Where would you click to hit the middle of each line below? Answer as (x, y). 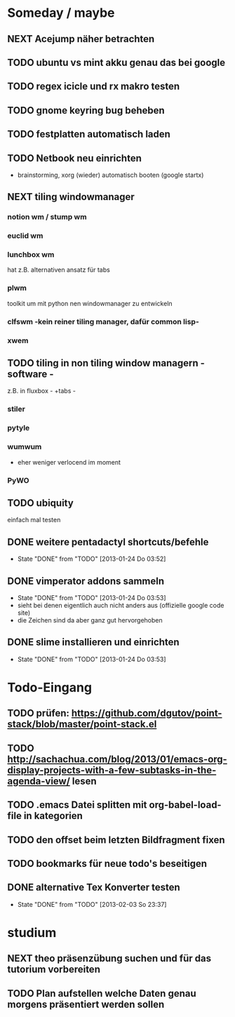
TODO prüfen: (39, 713)
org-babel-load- (186, 805)
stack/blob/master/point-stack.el (82, 724)
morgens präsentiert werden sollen (86, 1004)
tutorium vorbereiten (54, 970)
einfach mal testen (34, 520)
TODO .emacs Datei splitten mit (77, 805)
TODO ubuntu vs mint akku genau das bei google (116, 62)
